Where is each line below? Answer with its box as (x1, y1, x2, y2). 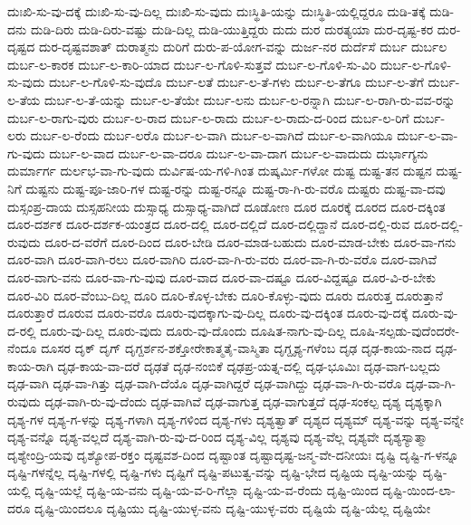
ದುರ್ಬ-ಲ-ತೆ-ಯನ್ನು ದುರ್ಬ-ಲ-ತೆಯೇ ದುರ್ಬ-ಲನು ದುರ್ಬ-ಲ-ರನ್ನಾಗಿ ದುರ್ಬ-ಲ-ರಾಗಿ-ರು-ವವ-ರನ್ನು (43, 90, 456, 109)
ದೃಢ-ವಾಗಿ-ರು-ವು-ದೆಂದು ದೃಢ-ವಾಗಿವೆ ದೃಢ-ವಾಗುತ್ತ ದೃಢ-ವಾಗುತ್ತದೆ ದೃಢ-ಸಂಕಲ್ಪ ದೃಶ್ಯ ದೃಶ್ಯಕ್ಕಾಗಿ (44, 392, 442, 411)
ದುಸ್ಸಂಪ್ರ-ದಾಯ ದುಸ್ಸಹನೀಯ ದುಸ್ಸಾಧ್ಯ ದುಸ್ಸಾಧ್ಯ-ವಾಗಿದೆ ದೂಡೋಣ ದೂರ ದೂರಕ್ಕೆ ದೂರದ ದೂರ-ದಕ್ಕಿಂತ (7, 196, 446, 215)
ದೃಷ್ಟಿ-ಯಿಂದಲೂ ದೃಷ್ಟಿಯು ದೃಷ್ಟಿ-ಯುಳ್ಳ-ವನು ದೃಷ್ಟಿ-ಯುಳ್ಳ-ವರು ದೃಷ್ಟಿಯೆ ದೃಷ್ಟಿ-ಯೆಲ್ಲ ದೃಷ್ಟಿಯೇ (34, 498, 431, 517)
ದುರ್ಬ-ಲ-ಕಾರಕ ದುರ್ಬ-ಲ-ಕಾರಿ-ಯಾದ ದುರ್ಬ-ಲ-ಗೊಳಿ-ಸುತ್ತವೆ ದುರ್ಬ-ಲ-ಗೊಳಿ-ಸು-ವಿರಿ (7, 54, 377, 73)
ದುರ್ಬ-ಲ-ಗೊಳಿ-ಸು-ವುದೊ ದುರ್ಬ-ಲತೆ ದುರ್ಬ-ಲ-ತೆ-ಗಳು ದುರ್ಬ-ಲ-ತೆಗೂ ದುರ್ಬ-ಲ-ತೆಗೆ (49, 72, 424, 91)
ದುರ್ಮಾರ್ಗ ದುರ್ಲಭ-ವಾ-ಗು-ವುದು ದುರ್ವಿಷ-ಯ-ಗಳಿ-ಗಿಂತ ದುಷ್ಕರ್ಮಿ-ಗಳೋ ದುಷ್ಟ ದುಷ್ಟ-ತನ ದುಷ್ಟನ (7, 161, 432, 180)
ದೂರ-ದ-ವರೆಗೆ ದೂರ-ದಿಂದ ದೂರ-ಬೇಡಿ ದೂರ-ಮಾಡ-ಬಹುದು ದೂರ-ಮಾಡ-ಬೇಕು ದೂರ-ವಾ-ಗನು (44, 232, 457, 251)
